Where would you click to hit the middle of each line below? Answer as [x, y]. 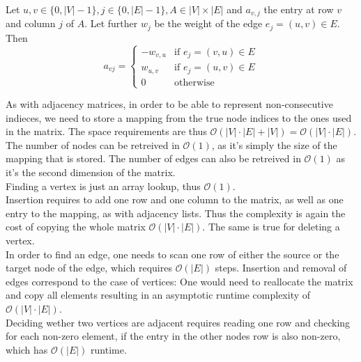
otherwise [194, 82]
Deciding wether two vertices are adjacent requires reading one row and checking [178, 322]
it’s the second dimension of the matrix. [91, 172]
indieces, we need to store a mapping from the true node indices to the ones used [179, 117]
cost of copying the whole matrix [76, 227]
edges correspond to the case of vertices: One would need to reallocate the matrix [179, 281]
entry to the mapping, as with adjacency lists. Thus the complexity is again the [176, 213]
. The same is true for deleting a [271, 227]
